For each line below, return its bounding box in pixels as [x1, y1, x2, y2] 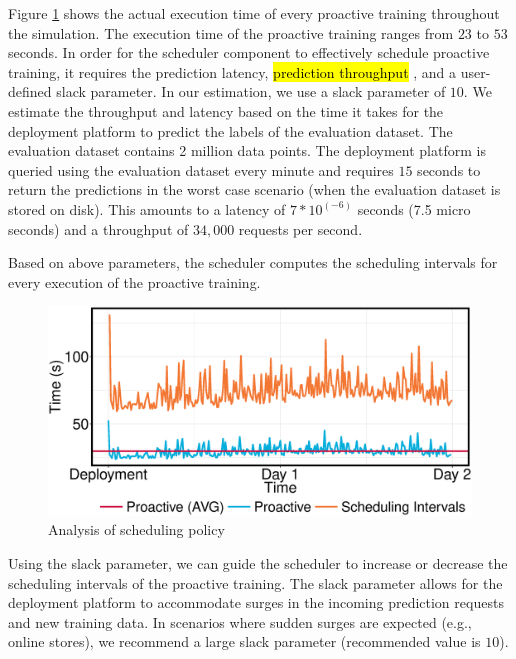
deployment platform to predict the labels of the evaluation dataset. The [8, 120, 453, 141]
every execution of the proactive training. [8, 271, 261, 292]
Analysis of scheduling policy [48, 519, 225, 540]
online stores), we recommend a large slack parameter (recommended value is [8, 631, 481, 652]
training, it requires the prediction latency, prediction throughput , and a [8, 61, 457, 82]
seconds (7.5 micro [357, 198, 471, 219]
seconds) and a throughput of [8, 218, 189, 239]
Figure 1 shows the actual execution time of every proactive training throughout [8, 3, 500, 23]
